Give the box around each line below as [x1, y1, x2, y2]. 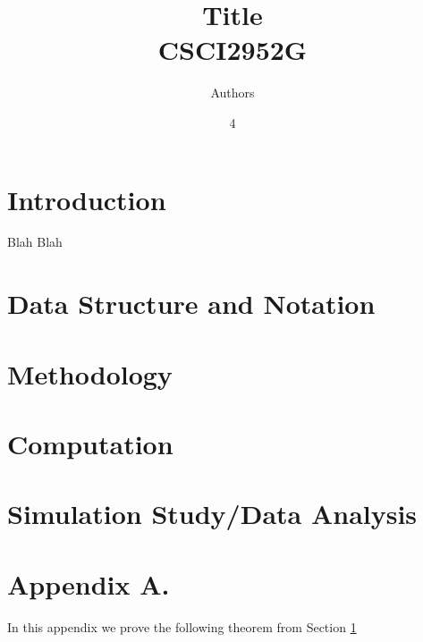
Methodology [7, 355, 173, 392]
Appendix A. [7, 565, 170, 602]
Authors [210, 83, 255, 102]
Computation [7, 425, 173, 461]
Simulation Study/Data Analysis [7, 495, 418, 532]
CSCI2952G [157, 31, 308, 68]
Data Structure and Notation [7, 285, 376, 322]
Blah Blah [7, 232, 63, 251]
